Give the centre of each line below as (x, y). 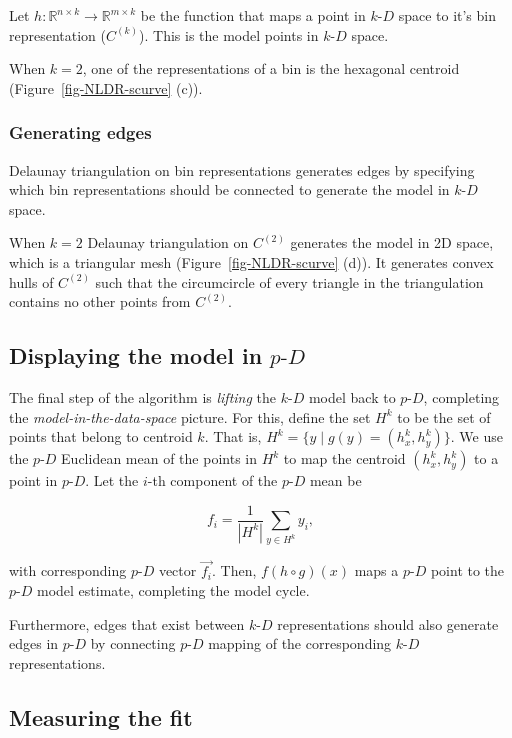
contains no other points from (100, 301)
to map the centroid (344, 458)
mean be (335, 480)
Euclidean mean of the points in (159, 458)
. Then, (234, 570)
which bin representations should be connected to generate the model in (229, 189)
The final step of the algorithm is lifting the (143, 396)
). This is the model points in (229, 34)
